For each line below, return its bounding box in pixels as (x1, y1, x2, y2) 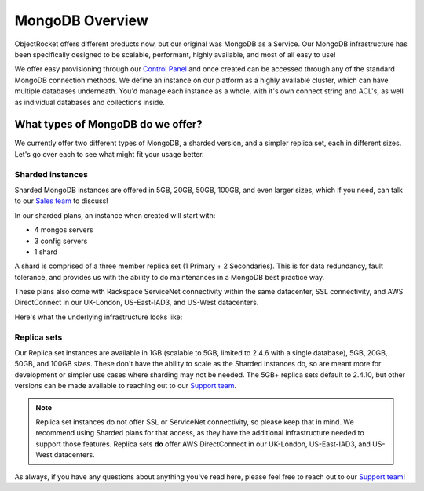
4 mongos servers (34, 225, 93, 235)
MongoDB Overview (14, 12, 148, 29)
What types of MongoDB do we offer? (14, 118, 203, 131)
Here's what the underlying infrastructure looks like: (14, 312, 183, 322)
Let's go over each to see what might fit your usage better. (14, 149, 204, 158)
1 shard (34, 247, 58, 256)
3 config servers (34, 236, 88, 245)
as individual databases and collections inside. (14, 97, 165, 107)
